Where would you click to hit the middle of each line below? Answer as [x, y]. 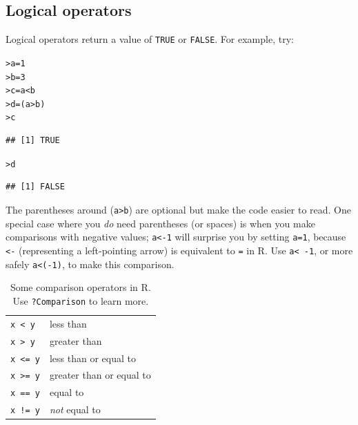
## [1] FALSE [35, 187]
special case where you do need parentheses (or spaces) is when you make [160, 223]
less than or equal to [92, 358]
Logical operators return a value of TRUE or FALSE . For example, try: [150, 39]
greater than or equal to [100, 375]
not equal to [75, 409]
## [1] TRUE [33, 141]
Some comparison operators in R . [80, 287]
